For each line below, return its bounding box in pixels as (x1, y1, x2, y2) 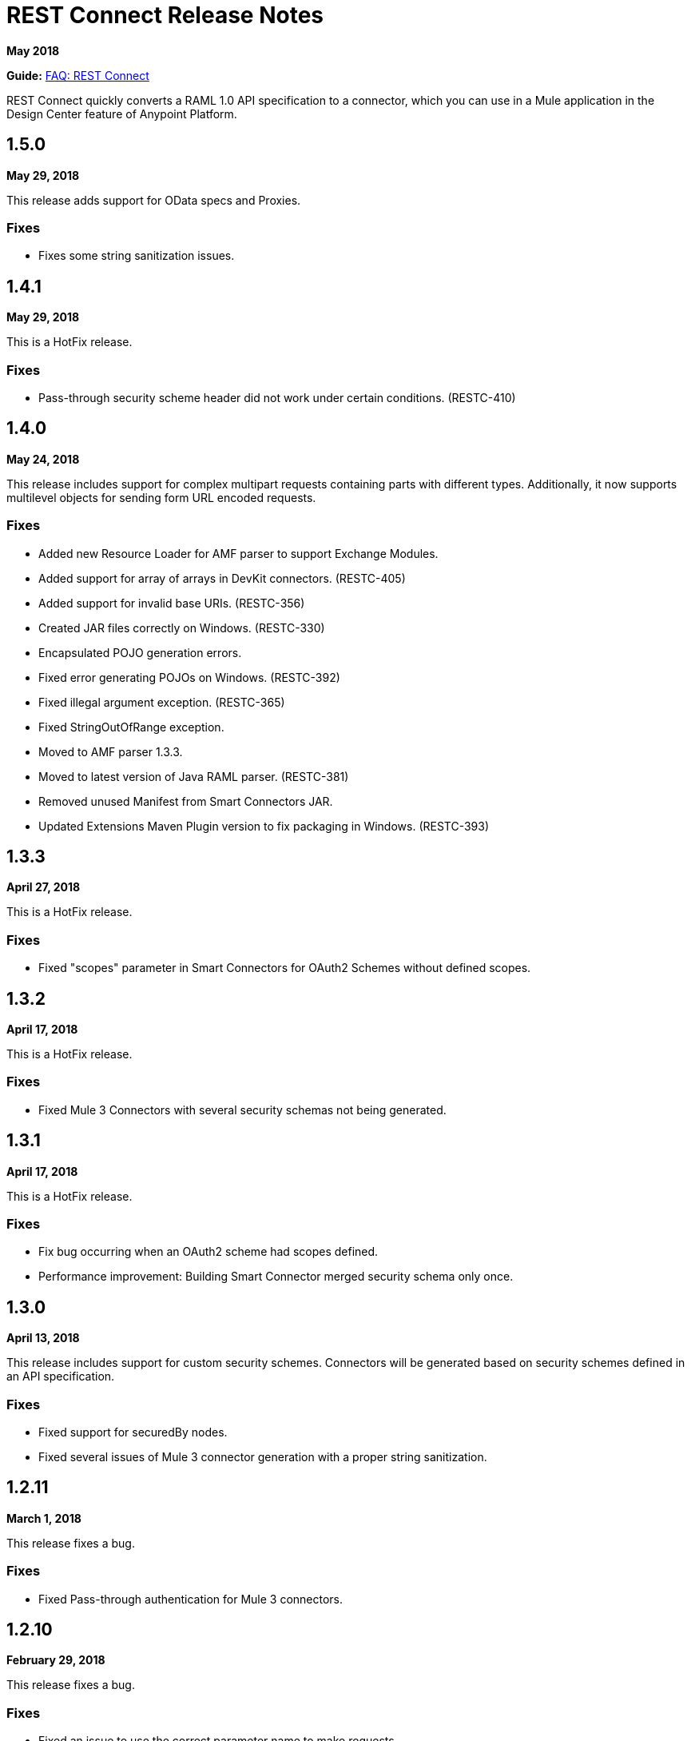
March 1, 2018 (6, 1511, 81, 1525)
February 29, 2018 (6, 1653, 105, 1667)
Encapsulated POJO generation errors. (38, 645, 242, 659)
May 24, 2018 (6, 452, 80, 466)
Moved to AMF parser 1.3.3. (38, 744, 183, 759)
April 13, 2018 (6, 1331, 80, 1345)
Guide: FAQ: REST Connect (6, 68, 149, 82)
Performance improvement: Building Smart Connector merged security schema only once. (38, 1269, 514, 1284)
